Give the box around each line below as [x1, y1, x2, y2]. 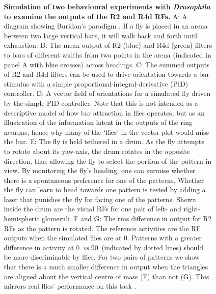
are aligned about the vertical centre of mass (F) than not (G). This [4, 271, 209, 281]
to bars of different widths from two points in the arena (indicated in [4, 49, 211, 59]
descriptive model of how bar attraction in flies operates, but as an [4, 107, 205, 118]
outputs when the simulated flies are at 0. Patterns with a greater [4, 233, 202, 243]
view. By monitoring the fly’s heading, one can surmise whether [4, 165, 196, 176]
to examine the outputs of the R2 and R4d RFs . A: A [4, 11, 188, 21]
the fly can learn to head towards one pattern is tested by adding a [4, 184, 206, 195]
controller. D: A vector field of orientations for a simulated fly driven [4, 88, 211, 98]
